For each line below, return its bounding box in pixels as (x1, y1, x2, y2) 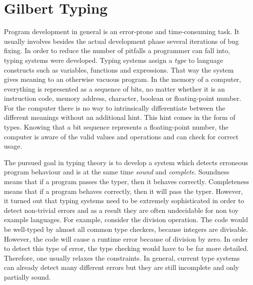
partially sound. (4, 271, 51, 282)
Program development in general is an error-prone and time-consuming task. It (4, 26, 240, 37)
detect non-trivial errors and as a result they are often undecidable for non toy (4, 205, 239, 215)
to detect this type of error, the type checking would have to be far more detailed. (4, 243, 249, 253)
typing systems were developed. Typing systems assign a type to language (4, 55, 223, 65)
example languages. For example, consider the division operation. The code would (4, 214, 248, 225)
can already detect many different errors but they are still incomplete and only (4, 262, 239, 272)
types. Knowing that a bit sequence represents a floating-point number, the (4, 122, 229, 132)
